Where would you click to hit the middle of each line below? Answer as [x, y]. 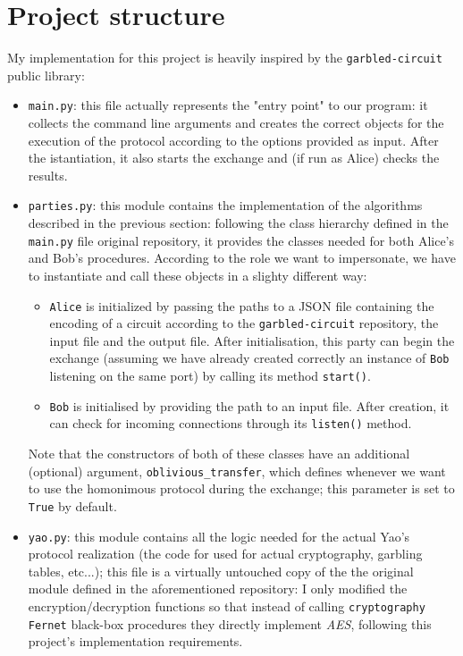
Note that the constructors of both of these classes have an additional [219, 454]
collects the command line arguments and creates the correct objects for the [236, 123]
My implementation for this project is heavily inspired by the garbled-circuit [225, 58]
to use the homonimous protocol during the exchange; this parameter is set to [241, 488]
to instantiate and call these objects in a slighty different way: [198, 275]
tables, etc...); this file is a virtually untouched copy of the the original [221, 571]
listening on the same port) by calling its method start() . [210, 376]
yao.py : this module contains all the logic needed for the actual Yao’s [219, 536]
